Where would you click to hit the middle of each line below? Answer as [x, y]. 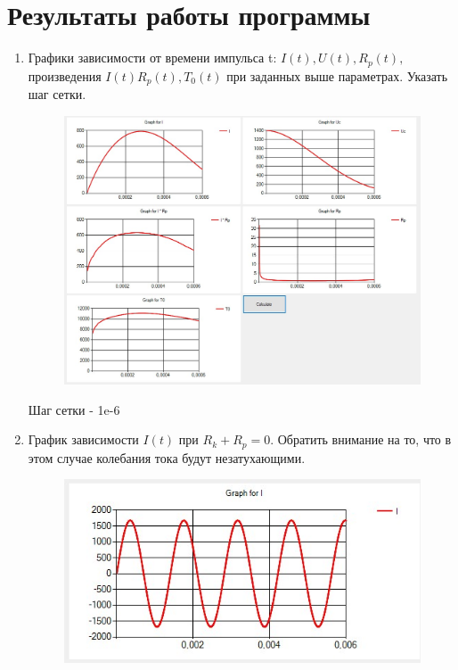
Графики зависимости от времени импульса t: [152, 58]
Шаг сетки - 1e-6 [74, 409]
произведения [65, 75]
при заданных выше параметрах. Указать [337, 75]
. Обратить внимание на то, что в [361, 439]
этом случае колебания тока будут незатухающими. [167, 457]
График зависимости [83, 439]
